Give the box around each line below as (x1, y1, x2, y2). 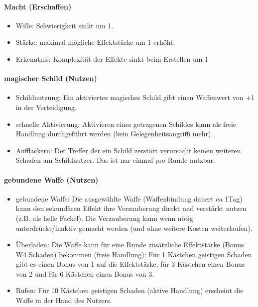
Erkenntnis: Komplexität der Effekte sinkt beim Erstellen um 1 (15, 53, 209, 64)
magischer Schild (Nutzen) (4, 73, 97, 84)
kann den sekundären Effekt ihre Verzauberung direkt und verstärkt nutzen (15, 203, 247, 213)
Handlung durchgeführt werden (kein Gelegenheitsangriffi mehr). (15, 128, 213, 139)
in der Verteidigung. (15, 102, 77, 112)
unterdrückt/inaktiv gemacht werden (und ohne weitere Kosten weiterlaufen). (15, 222, 253, 233)
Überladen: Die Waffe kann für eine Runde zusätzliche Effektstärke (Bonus (15, 239, 244, 250)
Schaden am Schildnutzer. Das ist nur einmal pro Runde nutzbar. (15, 155, 215, 165)
